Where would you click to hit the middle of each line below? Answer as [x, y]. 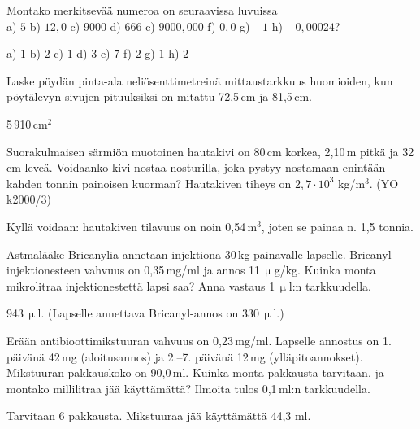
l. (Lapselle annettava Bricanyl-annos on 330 [148, 313]
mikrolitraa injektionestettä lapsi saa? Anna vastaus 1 [141, 285]
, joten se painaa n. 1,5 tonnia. [337, 226]
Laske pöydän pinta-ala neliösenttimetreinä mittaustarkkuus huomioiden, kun [200, 80]
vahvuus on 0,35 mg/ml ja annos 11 [172, 270]
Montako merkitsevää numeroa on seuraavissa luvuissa [142, 10]
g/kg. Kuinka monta [325, 270]
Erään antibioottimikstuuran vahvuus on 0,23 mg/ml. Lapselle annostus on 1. [199, 340]
